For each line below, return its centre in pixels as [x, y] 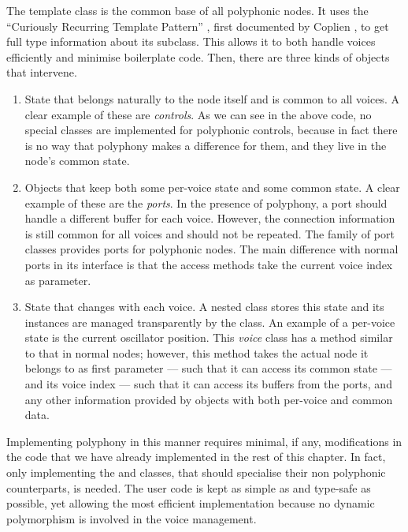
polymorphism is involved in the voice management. [132, 518]
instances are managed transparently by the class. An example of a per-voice [210, 322]
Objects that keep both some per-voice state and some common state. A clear [212, 187]
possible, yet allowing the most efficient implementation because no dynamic [191, 503]
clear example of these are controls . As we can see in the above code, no [198, 114]
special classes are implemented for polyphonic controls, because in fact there [211, 130]
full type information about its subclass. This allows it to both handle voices [191, 41]
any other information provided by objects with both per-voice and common [209, 399]
